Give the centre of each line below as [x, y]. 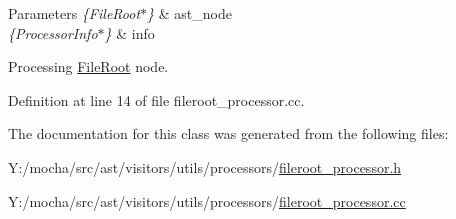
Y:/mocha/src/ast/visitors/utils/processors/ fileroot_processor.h [205, 166]
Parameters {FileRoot [74, 13]
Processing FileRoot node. [88, 66]
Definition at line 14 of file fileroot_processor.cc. [156, 99]
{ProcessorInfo [53, 32]
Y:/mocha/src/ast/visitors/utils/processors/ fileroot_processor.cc [207, 200]
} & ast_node [189, 13]
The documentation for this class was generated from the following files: [228, 133]
